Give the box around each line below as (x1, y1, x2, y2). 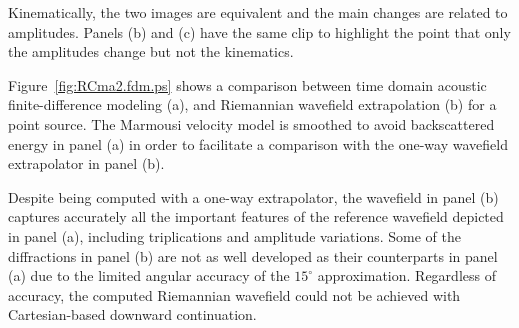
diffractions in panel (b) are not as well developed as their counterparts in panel (8, 245, 498, 266)
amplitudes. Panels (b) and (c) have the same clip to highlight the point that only (8, 21, 511, 42)
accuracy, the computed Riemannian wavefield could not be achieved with (8, 284, 461, 305)
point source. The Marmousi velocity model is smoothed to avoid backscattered (8, 113, 495, 134)
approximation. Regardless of (317, 265, 496, 286)
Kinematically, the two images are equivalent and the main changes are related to (8, 2, 508, 22)
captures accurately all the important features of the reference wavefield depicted (8, 206, 504, 227)
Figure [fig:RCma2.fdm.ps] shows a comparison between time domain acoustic (8, 74, 487, 95)
